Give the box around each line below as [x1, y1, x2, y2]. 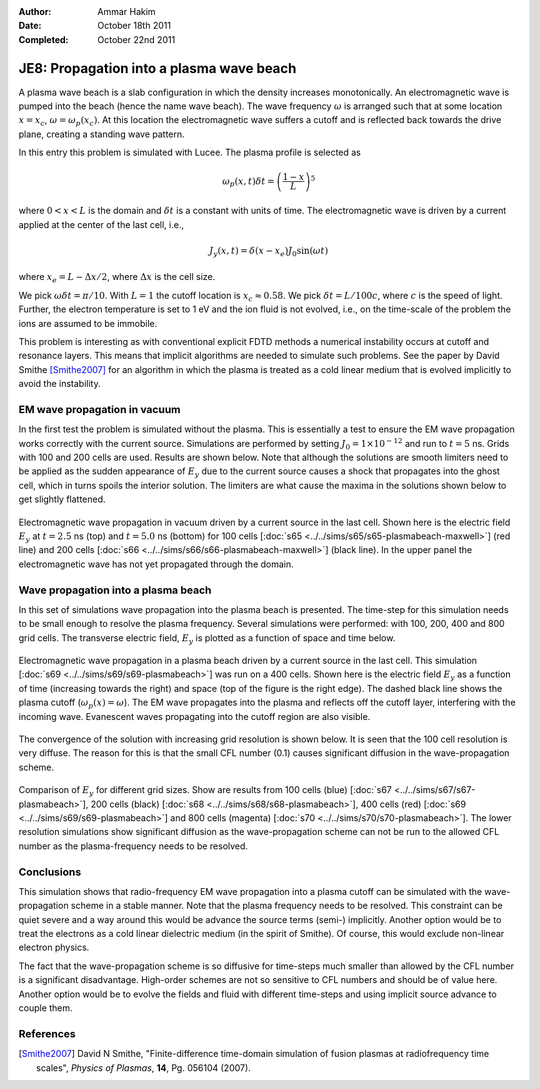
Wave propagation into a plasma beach [18, 583, 212, 597]
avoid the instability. [18, 378, 101, 390]
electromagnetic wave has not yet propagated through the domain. [18, 558, 294, 570]
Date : [18, 20, 42, 32]
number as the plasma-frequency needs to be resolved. [18, 840, 249, 852]
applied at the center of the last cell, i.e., [18, 218, 185, 230]
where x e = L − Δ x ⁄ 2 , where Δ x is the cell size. [18, 271, 216, 285]
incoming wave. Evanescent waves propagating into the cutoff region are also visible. [18, 710, 371, 722]
